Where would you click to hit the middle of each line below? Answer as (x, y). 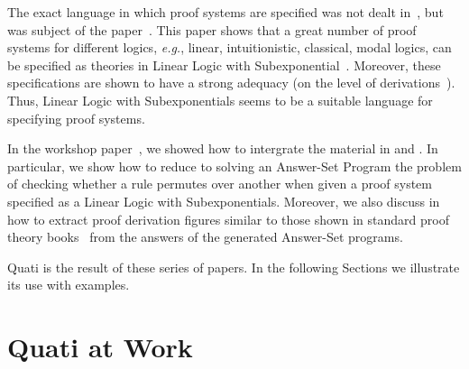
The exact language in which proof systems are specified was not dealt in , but (225, 12)
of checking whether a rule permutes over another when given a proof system (220, 184)
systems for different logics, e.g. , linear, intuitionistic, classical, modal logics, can (230, 47)
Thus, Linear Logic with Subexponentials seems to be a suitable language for (220, 100)
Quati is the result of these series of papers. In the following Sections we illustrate (234, 267)
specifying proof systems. (76, 118)
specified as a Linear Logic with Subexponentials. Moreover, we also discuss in (224, 201)
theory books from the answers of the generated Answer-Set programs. (205, 237)
